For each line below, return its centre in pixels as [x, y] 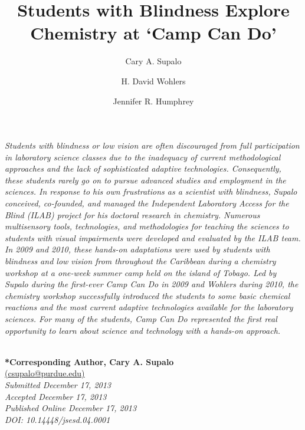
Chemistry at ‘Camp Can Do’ [153, 33]
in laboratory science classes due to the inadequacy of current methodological [143, 157]
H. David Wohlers [153, 81]
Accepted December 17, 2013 [56, 396]
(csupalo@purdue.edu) [45, 373]
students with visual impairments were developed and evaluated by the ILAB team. [153, 237]
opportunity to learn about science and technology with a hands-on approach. [143, 330]
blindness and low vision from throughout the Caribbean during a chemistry [140, 261]
